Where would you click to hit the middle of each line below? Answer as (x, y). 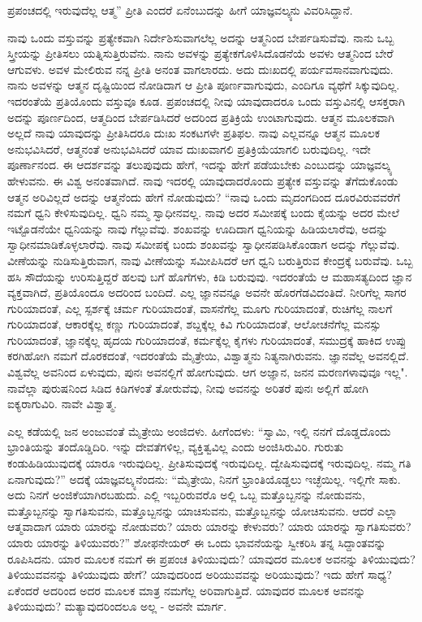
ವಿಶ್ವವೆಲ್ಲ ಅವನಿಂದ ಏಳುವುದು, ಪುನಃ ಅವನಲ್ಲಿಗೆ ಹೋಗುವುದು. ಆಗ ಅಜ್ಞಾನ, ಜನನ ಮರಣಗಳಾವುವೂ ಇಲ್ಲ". (208, 372)
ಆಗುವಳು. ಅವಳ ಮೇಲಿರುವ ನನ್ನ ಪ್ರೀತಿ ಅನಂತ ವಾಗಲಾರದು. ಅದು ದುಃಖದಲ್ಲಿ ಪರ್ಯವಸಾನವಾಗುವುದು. (200, 69)
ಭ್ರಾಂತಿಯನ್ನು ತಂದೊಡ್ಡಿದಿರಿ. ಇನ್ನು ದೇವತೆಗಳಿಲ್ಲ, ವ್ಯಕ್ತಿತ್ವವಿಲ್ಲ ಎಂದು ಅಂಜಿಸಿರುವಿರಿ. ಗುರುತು (176, 447)
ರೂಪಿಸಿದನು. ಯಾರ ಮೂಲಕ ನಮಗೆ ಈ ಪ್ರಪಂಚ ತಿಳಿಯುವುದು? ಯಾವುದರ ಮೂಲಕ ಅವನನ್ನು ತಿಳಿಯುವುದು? (211, 558)
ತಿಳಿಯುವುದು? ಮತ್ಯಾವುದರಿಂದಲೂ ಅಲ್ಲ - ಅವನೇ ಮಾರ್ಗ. (117, 606)
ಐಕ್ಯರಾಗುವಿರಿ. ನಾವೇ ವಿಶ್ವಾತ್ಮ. (62, 404)
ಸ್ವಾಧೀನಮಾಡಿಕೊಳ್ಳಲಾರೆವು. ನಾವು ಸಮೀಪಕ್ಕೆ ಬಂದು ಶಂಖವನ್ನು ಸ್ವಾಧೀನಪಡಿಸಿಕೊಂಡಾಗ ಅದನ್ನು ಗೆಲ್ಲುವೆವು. (204, 244)
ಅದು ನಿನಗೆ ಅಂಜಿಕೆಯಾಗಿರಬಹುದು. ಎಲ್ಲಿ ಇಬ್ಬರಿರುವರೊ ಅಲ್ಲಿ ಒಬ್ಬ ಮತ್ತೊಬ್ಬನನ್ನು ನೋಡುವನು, (186, 495)
